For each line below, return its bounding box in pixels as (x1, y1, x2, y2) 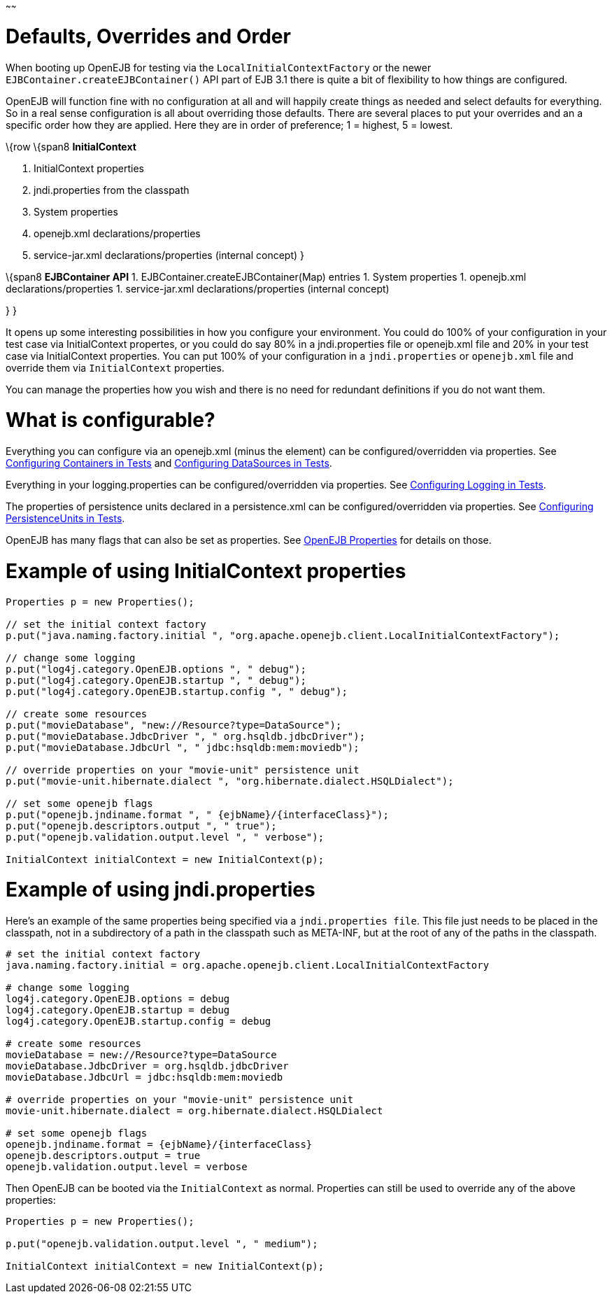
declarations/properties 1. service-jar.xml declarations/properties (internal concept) (6, 282, 390, 295)
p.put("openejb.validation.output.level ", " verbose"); (6, 831, 325, 843)
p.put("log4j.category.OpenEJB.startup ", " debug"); (6, 674, 306, 686)
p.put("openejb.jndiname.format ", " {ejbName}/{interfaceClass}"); (6, 808, 389, 820)
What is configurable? (6, 408, 215, 433)
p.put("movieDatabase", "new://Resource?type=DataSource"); (6, 719, 342, 731)
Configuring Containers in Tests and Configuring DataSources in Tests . (6, 457, 332, 469)
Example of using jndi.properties (6, 878, 315, 902)
